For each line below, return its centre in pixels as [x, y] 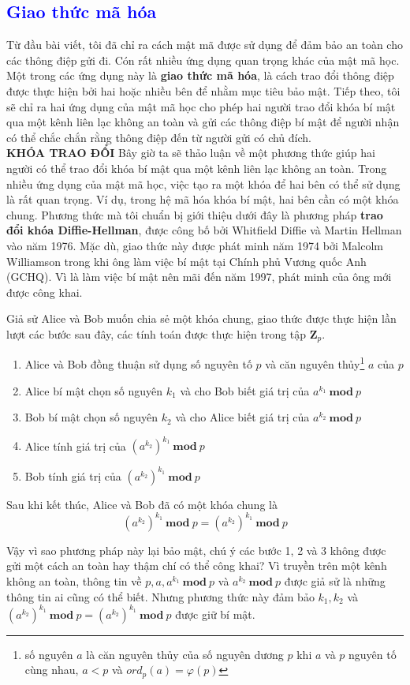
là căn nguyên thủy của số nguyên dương [185, 654]
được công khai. [45, 292]
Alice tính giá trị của [75, 445]
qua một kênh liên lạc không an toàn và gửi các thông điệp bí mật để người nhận [203, 122]
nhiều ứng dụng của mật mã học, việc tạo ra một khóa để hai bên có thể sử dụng [203, 183]
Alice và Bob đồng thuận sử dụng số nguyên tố [138, 364]
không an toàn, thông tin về [74, 581]
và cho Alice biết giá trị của [242, 417]
